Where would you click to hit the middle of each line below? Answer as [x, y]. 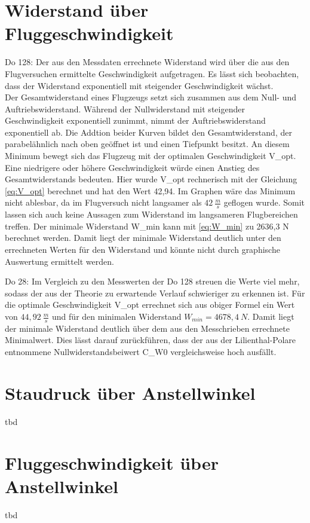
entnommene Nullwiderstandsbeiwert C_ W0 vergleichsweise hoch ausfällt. [141, 352]
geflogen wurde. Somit [264, 202]
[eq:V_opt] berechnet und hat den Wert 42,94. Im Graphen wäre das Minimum [150, 190]
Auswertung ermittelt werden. [59, 261]
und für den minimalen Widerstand [117, 316]
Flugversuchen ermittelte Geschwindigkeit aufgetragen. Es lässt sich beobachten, [152, 73]
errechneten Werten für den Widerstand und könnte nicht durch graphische [142, 250]
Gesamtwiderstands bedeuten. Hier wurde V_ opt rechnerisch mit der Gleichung [151, 179]
